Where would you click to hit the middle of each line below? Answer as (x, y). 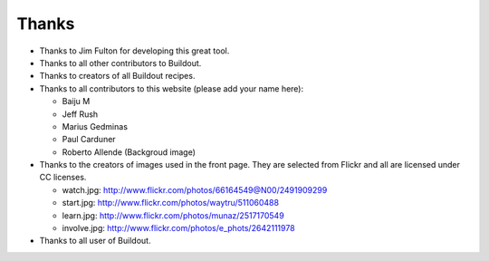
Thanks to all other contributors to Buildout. (120, 63)
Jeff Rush (80, 114)
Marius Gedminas (95, 126)
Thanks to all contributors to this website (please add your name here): (172, 88)
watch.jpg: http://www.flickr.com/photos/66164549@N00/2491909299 (195, 189)
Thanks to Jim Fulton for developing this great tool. (134, 51)
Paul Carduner (89, 140)
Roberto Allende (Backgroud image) (129, 152)
